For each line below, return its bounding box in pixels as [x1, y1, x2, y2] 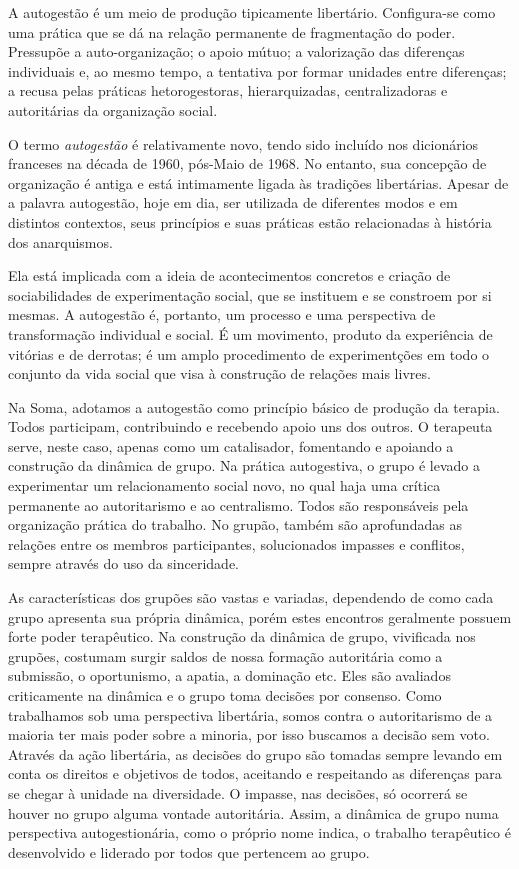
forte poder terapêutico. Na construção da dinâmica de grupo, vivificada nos [8, 626, 476, 647]
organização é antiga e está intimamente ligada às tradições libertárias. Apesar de [8, 172, 509, 193]
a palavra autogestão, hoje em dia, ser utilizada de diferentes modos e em [8, 192, 458, 213]
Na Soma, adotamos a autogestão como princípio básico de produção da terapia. [8, 396, 500, 417]
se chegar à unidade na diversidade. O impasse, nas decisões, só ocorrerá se [8, 782, 468, 803]
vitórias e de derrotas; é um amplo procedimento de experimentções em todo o [8, 343, 490, 364]
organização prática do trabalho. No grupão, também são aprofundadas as [8, 514, 462, 535]
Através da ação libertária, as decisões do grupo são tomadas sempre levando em [8, 743, 503, 764]
